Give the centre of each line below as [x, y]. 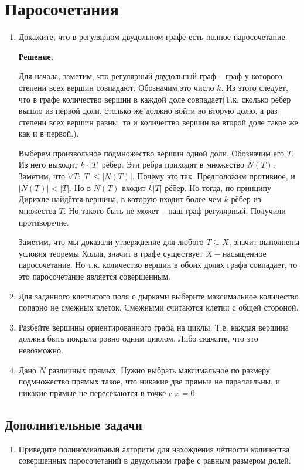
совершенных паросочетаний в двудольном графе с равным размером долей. [155, 460]
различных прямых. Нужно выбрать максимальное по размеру [159, 369]
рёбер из [246, 199]
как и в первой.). [49, 133]
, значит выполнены [264, 242]
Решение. [36, 56]
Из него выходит [48, 164]
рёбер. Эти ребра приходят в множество [173, 164]
